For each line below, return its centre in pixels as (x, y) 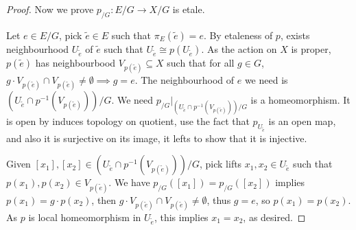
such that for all (201, 62)
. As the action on (239, 48)
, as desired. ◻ (274, 217)
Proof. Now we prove (50, 9)
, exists (295, 35)
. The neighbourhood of (185, 79)
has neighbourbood (75, 62)
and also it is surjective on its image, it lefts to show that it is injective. (157, 138)
